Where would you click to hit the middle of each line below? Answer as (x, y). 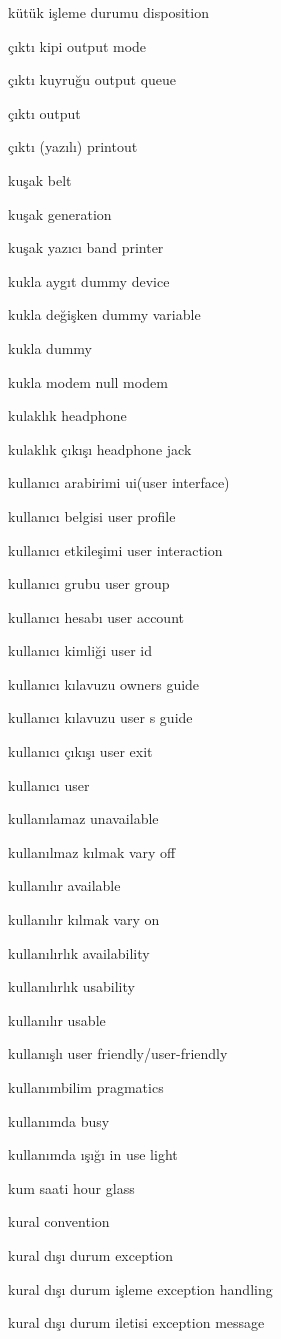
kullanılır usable (57, 1019)
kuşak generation (60, 213)
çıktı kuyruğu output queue (92, 79)
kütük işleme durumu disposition (108, 12)
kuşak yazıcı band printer (86, 247)
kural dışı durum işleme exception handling (140, 1288)
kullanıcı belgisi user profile (92, 515)
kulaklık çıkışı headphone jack (100, 448)
